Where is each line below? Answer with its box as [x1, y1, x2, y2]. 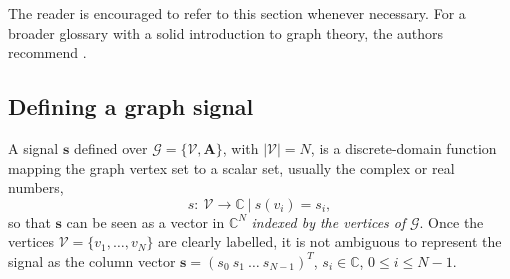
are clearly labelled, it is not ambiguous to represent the [158, 231, 502, 252]
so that [8, 211, 51, 232]
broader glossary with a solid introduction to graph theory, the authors [8, 22, 444, 43]
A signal [8, 137, 59, 158]
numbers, [8, 177, 64, 198]
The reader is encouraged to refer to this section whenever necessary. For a [8, 3, 466, 23]
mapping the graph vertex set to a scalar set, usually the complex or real [8, 157, 455, 178]
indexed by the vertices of [251, 211, 406, 232]
